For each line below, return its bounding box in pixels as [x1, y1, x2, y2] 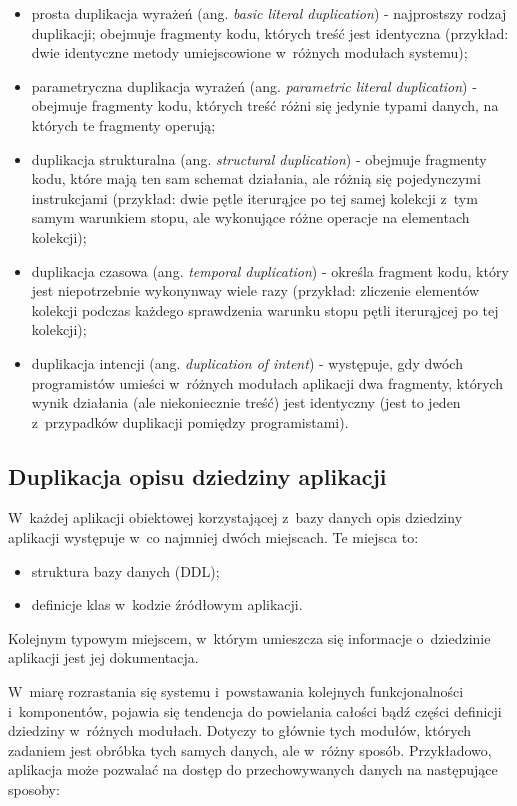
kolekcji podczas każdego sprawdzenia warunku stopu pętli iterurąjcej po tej [31, 299, 499, 320]
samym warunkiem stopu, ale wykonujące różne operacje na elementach [31, 207, 470, 228]
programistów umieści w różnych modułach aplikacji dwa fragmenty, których [31, 372, 504, 393]
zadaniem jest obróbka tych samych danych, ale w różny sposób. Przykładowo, [8, 739, 492, 760]
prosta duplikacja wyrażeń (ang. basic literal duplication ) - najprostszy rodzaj [31, 3, 507, 23]
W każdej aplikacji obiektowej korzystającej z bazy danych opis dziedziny [8, 507, 463, 528]
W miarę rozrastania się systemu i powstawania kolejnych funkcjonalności [8, 681, 464, 702]
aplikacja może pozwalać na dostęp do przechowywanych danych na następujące [8, 759, 498, 780]
